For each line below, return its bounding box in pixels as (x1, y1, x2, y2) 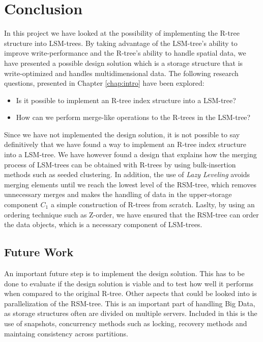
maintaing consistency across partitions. (4, 328, 128, 338)
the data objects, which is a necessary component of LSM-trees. (4, 219, 202, 230)
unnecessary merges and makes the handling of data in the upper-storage (4, 189, 232, 200)
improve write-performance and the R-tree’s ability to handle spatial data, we (4, 47, 246, 58)
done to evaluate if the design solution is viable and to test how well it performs (4, 278, 254, 288)
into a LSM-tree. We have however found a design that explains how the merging (4, 149, 257, 160)
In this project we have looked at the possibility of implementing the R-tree (4, 28, 240, 38)
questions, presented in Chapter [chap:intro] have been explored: (4, 78, 204, 88)
